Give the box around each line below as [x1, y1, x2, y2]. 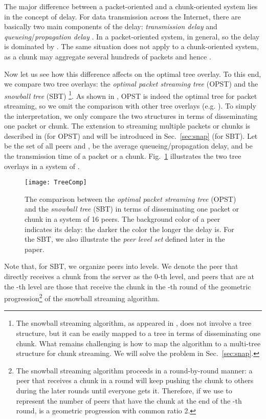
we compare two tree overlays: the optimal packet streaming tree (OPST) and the [4, 78, 258, 89]
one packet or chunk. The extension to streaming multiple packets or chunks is [4, 120, 251, 131]
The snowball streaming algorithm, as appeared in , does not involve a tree [16, 318, 252, 328]
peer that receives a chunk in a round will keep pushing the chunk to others [16, 375, 254, 386]
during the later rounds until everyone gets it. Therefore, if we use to [16, 385, 232, 395]
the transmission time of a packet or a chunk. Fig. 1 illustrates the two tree [4, 150, 241, 161]
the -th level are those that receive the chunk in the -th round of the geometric [4, 281, 251, 291]
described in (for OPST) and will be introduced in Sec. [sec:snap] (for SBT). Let [4, 130, 258, 141]
